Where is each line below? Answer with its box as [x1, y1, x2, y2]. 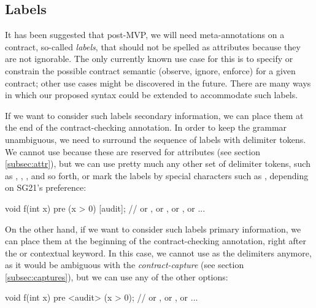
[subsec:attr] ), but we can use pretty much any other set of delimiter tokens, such [5, 157, 310, 170]
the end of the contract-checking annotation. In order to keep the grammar [5, 121, 287, 134]
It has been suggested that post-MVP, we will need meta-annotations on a [5, 28, 285, 41]
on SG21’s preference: [5, 181, 87, 194]
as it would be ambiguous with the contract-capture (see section [5, 258, 244, 271]
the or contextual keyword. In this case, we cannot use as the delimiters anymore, [5, 246, 312, 259]
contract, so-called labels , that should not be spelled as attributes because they [5, 40, 301, 53]
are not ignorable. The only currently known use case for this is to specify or [5, 52, 293, 65]
